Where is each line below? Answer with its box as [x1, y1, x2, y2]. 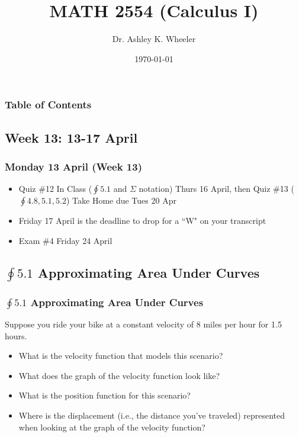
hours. [5, 329, 27, 342]
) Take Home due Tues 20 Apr [66, 194, 176, 207]
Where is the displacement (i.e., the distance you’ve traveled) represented [18, 409, 285, 422]
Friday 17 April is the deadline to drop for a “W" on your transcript [18, 214, 266, 227]
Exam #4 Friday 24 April [18, 234, 112, 246]
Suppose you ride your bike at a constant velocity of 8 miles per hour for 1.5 [5, 318, 282, 330]
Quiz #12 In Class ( [18, 182, 92, 195]
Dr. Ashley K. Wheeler [112, 33, 196, 45]
